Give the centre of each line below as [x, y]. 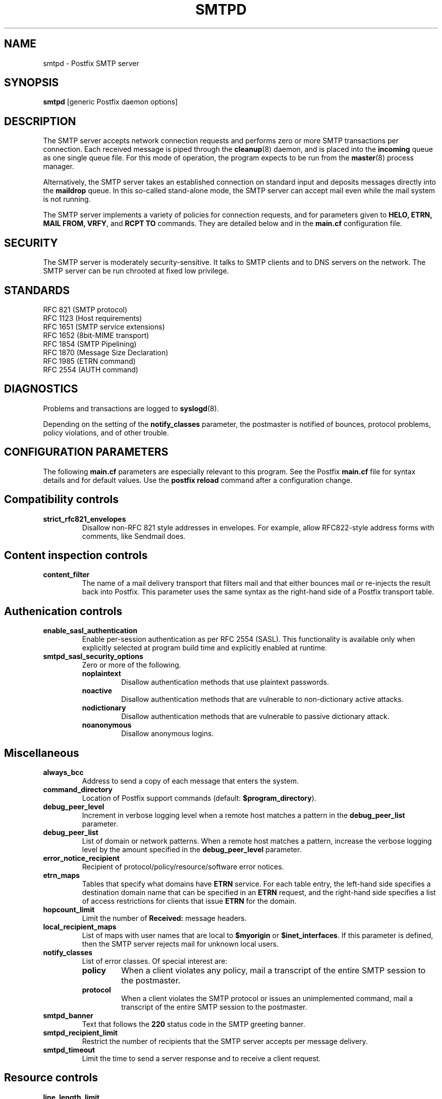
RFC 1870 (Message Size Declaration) [106, 352]
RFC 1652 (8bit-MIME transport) [96, 335]
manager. [59, 167]
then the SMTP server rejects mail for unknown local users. [180, 944]
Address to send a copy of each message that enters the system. [190, 781]
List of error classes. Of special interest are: [155, 961]
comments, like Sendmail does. [134, 536]
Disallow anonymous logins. [168, 734]
